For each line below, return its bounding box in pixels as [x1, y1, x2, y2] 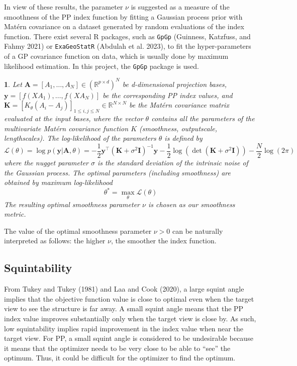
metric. [4, 209, 26, 219]
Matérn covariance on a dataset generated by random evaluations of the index [4, 21, 244, 32]
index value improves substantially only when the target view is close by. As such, [4, 313, 256, 323]
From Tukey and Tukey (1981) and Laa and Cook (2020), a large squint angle [4, 284, 244, 294]
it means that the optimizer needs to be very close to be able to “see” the [4, 342, 231, 353]
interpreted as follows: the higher [4, 235, 106, 246]
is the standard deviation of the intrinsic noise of [97, 157, 248, 168]
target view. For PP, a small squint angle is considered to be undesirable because [4, 333, 253, 343]
